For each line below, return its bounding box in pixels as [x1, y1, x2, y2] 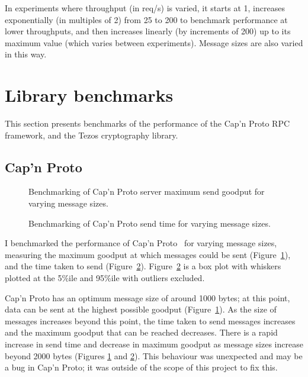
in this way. [5, 48, 47, 60]
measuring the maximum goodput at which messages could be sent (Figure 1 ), [5, 248, 291, 260]
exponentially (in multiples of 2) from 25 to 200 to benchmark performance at [5, 13, 288, 25]
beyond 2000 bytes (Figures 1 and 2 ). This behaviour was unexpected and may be [5, 349, 303, 362]
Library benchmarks [5, 83, 174, 107]
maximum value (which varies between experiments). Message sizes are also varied [5, 36, 303, 49]
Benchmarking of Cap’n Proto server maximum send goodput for [28, 185, 265, 198]
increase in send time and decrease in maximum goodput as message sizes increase [5, 338, 303, 350]
